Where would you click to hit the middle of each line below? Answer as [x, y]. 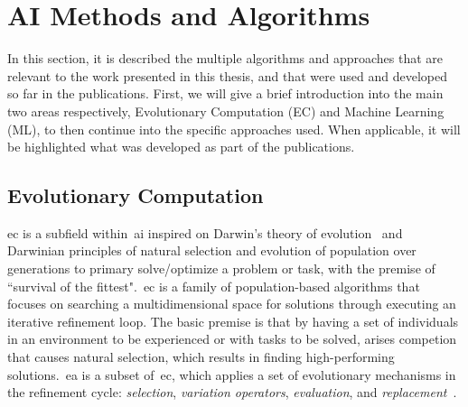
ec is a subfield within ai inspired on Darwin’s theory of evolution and [205, 232]
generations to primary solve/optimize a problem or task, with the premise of [221, 268]
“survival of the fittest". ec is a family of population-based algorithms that [214, 286]
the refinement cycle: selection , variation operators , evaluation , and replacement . [232, 392]
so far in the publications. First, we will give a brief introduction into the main [225, 93]
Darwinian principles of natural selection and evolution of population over [212, 250]
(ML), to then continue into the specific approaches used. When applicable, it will [234, 129]
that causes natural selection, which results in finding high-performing [201, 357]
